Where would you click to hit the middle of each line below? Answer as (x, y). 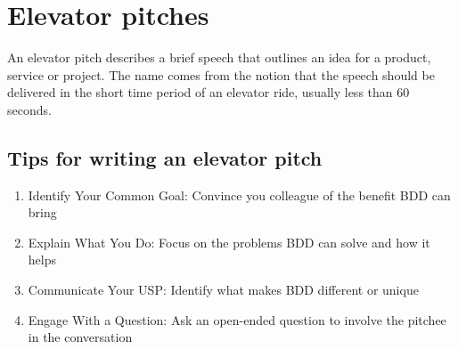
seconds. (29, 109)
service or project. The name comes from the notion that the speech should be (221, 74)
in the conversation (80, 337)
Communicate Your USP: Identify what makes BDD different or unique (223, 290)
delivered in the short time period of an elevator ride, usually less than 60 (209, 92)
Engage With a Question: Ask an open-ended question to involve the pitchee (237, 319)
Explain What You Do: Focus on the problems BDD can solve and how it (229, 242)
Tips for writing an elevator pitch (165, 157)
